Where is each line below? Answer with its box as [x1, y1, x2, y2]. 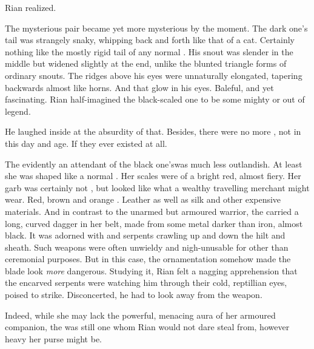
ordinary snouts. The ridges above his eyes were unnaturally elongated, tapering [5, 69, 302, 81]
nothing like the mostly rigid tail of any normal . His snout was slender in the [5, 45, 293, 58]
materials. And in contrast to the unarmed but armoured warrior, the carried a [5, 205, 299, 217]
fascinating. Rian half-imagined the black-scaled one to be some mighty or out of [5, 93, 305, 106]
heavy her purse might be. [5, 332, 102, 345]
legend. [5, 104, 31, 117]
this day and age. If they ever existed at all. [5, 137, 167, 149]
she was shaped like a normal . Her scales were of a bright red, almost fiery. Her [5, 169, 301, 182]
